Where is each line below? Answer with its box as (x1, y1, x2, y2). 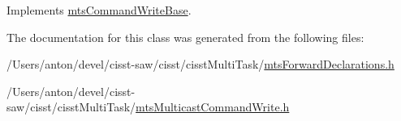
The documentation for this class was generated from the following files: (6, 28, 364, 45)
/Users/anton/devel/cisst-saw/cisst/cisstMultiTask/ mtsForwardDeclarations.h (6, 56, 395, 73)
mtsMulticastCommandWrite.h (136, 98, 290, 115)
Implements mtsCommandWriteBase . (6, 2, 192, 18)
